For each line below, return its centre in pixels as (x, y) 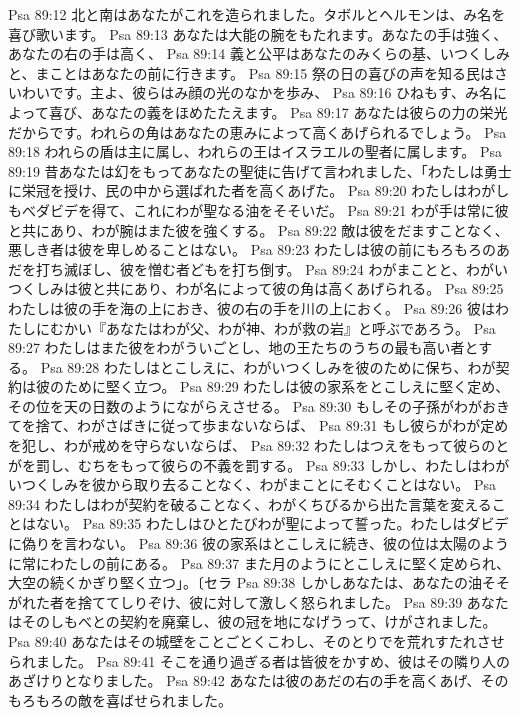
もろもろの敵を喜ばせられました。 (120, 699)
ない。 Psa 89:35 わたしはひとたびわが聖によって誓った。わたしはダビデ (272, 523)
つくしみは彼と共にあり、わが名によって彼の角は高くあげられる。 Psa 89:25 (256, 288)
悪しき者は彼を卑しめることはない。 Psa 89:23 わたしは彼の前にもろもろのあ (259, 249)
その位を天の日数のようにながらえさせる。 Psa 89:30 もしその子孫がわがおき (259, 405)
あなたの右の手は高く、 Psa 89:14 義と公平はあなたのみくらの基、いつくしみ (259, 53)
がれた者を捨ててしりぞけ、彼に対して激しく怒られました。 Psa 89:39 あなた (258, 601)
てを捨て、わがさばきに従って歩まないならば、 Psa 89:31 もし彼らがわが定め (258, 425)
